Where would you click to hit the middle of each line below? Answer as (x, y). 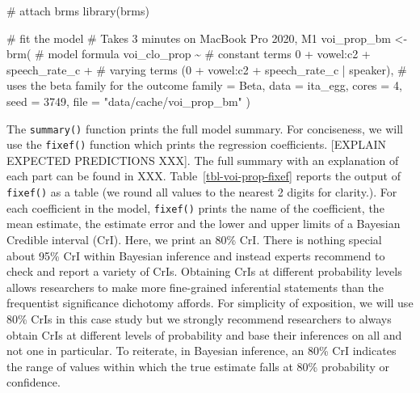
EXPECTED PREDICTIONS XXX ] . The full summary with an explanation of (203, 160)
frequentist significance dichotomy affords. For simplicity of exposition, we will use (210, 303)
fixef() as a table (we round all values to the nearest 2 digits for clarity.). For (202, 192)
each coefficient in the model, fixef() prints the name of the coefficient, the (195, 207)
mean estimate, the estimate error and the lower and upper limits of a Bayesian (204, 224)
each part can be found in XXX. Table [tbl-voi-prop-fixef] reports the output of (204, 176)
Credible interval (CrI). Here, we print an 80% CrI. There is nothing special (194, 239)
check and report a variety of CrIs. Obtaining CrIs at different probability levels (204, 271)
